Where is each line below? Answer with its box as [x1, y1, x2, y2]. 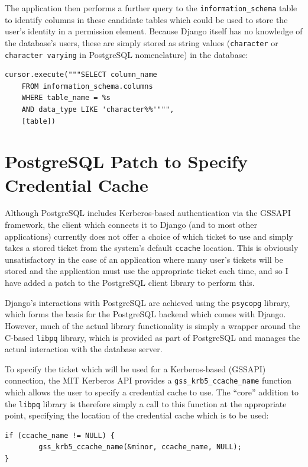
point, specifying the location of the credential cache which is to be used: [5, 409, 269, 421]
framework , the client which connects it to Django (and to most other [5, 218, 258, 231]
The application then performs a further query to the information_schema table [5, 2, 297, 14]
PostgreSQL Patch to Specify [5, 149, 248, 173]
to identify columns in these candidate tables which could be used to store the [5, 13, 288, 25]
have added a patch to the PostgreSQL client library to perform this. [5, 276, 255, 289]
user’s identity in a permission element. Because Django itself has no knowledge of [5, 25, 303, 37]
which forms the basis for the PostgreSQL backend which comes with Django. [5, 308, 286, 320]
